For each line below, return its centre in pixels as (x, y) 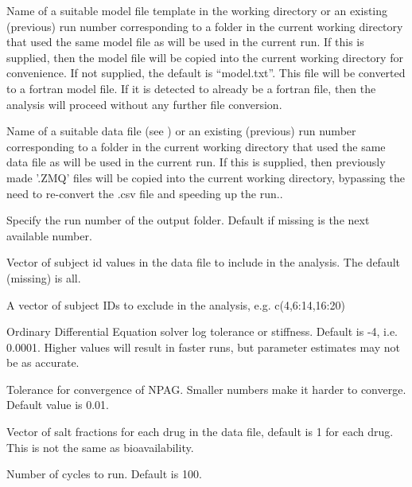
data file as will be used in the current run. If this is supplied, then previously (196, 162)
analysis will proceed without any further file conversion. (144, 104)
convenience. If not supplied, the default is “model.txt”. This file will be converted (206, 73)
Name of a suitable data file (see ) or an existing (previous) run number (181, 131)
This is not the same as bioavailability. (100, 447)
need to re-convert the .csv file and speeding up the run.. (145, 193)
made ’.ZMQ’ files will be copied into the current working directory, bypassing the (206, 177)
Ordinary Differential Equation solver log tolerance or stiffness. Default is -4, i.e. (202, 331)
